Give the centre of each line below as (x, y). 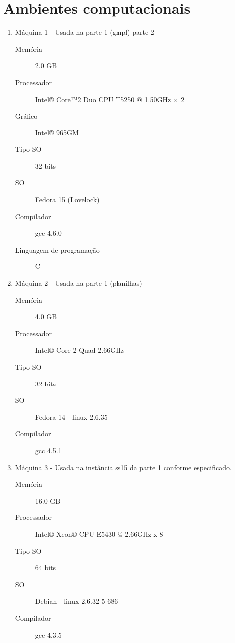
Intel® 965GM (57, 132)
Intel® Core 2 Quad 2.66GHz (79, 350)
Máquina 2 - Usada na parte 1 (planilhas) (79, 283)
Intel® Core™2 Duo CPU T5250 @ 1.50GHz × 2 (110, 99)
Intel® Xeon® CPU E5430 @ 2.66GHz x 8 (99, 534)
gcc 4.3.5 (48, 634)
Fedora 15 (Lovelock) (67, 199)
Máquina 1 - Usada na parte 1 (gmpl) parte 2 (85, 32)
